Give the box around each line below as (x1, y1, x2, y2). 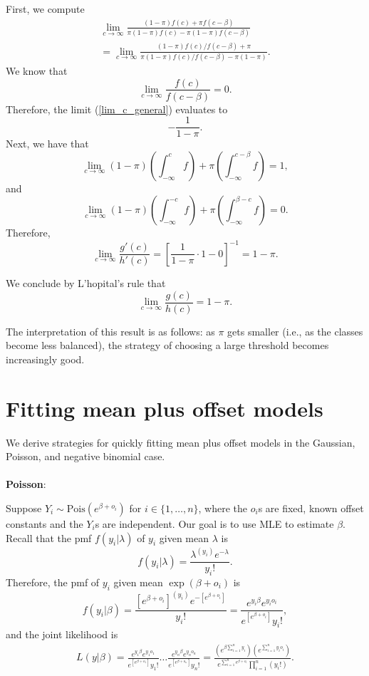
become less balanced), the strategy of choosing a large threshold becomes (6, 338, 329, 353)
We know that (6, 63, 68, 78)
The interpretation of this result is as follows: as (6, 323, 215, 338)
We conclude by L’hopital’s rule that (6, 276, 166, 291)
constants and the (6, 516, 83, 531)
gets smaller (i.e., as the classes (227, 323, 363, 338)
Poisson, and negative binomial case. (6, 449, 165, 464)
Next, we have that (6, 136, 89, 151)
